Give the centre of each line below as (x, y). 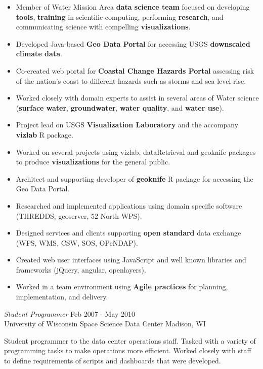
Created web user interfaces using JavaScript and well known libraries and (131, 260)
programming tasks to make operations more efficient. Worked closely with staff (128, 350)
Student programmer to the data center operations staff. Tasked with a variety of (130, 340)
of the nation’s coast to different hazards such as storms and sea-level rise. (131, 80)
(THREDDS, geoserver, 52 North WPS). (79, 215)
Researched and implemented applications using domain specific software (129, 205)
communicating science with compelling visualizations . (103, 27)
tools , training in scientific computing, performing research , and (120, 16)
